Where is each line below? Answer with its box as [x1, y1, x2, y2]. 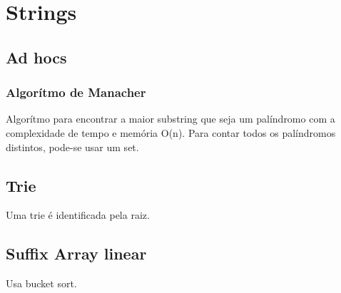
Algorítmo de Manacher [6, 83, 146, 101]
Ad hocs [6, 46, 67, 68]
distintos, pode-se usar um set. [6, 139, 139, 154]
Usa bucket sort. [6, 276, 77, 291]
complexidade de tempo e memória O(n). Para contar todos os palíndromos [6, 125, 336, 140]
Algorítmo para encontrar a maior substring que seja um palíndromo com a [6, 111, 335, 126]
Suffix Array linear [6, 242, 147, 264]
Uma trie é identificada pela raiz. [6, 207, 150, 222]
